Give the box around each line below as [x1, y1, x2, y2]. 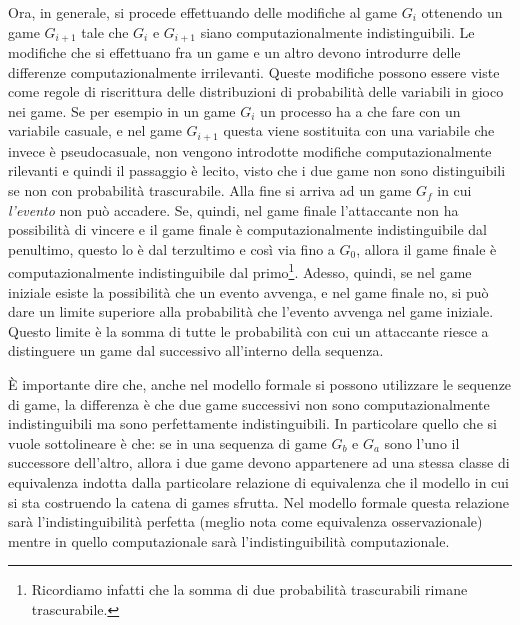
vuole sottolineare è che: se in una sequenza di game [8, 432, 327, 453]
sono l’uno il [384, 432, 460, 453]
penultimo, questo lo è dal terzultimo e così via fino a [8, 238, 335, 259]
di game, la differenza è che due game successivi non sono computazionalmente [8, 393, 490, 414]
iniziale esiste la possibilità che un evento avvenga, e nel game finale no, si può [8, 281, 489, 302]
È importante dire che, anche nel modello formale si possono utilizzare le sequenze [8, 374, 512, 395]
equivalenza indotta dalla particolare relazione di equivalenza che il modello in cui [8, 472, 510, 493]
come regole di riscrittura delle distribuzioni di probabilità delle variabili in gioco [8, 81, 504, 102]
